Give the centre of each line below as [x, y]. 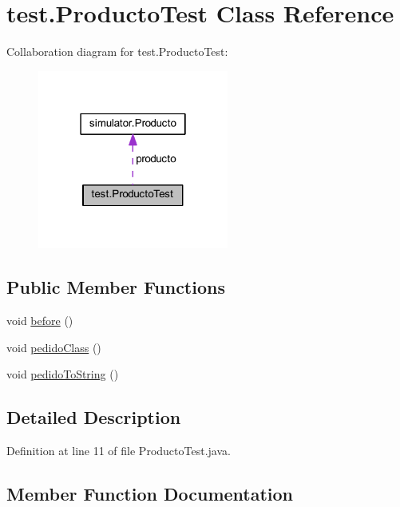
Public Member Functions [116, 287]
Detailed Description [94, 417]
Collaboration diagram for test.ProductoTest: [117, 51]
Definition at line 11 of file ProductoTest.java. [119, 451]
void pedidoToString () [63, 374]
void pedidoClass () [54, 347]
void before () [40, 321]
